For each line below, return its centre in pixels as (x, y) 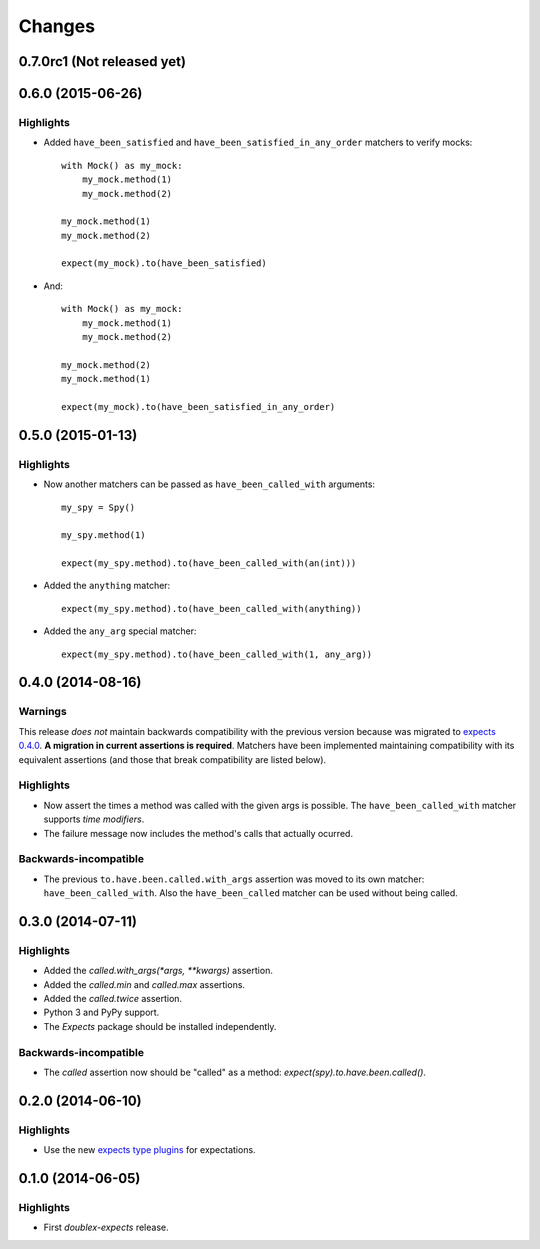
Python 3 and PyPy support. (101, 1012)
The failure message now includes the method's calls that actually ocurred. (198, 833)
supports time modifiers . (94, 819)
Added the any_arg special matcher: (120, 631)
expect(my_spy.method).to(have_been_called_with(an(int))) (209, 563)
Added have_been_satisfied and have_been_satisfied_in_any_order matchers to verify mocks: (258, 142)
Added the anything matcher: (107, 586)
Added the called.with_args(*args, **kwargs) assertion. (158, 971)
